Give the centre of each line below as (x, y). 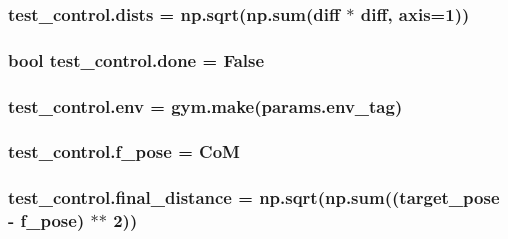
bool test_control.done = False (136, 59)
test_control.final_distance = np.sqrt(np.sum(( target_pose (254, 197)
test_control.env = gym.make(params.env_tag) (205, 105)
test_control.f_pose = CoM (124, 151)
